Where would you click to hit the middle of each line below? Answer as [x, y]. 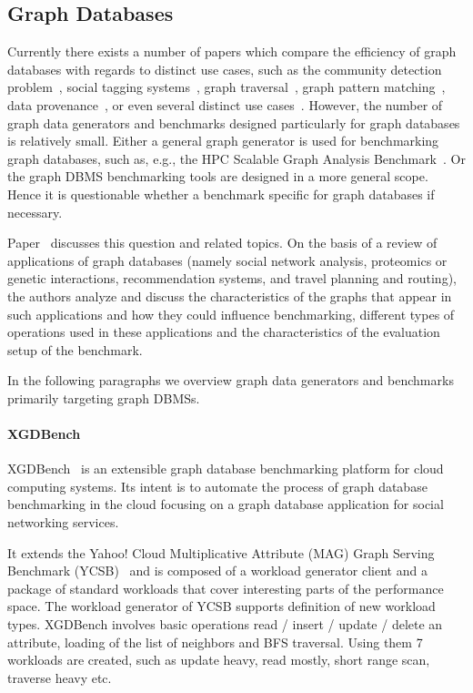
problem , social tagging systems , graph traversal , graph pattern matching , [226, 87]
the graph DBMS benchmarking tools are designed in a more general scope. [218, 176]
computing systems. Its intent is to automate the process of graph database [217, 486]
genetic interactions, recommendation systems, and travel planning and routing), [232, 278]
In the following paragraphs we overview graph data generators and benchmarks [231, 380]
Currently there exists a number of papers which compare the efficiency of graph [232, 51]
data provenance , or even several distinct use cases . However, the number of [225, 104]
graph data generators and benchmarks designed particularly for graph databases [234, 122]
